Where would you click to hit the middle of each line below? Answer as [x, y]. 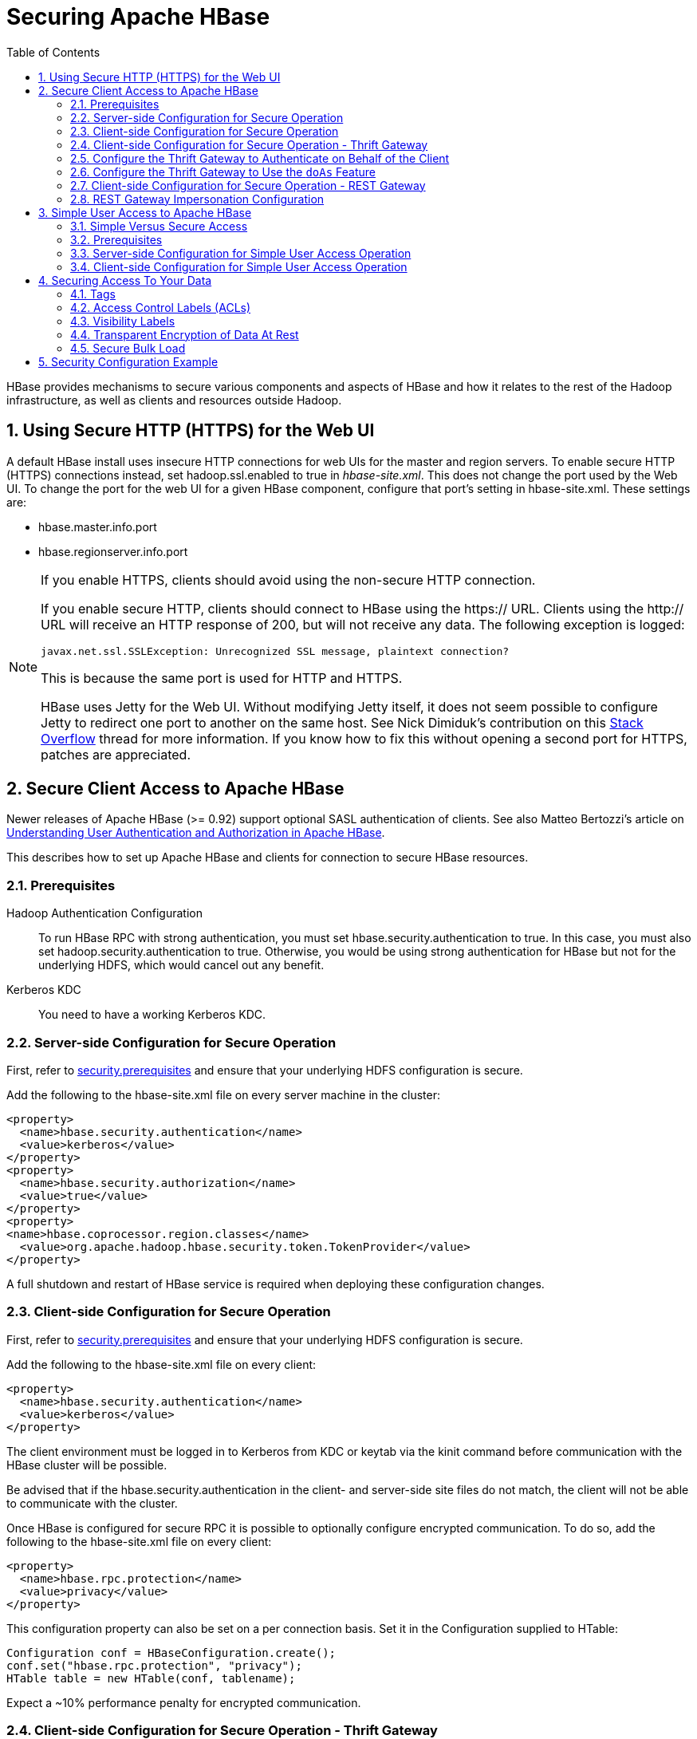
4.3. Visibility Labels [123, 321]
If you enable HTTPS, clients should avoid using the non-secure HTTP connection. [288, 580]
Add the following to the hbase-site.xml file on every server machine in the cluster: [223, 1094]
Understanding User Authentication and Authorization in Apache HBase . [196, 833]
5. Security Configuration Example [128, 361]
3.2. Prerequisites [116, 239]
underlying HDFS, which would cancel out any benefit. [181, 965]
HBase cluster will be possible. [87, 1465]
